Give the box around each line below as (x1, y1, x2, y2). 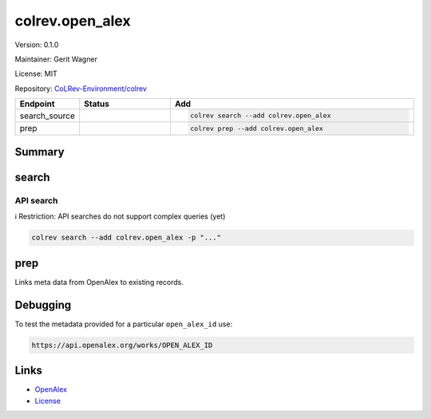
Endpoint (19, 98, 55, 109)
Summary (14, 145, 65, 159)
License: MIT (14, 69, 57, 79)
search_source (19, 110, 76, 121)
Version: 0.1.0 (14, 40, 59, 49)
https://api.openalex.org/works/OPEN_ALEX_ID (31, 340, 213, 350)
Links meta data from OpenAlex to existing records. (14, 277, 184, 287)
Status (84, 98, 109, 109)
